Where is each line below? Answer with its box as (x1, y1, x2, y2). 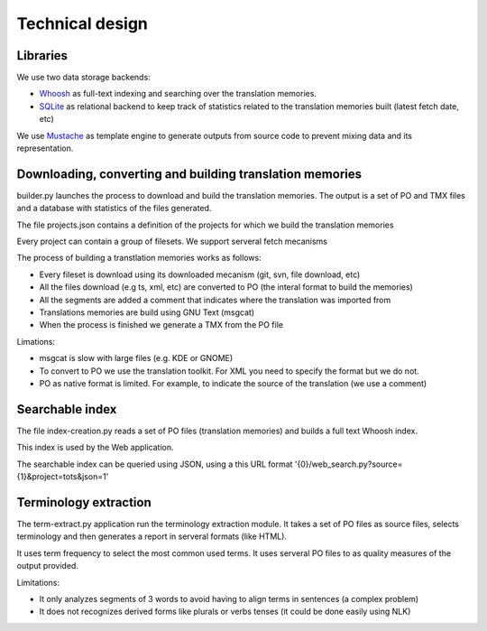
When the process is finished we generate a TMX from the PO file (39, 320, 284, 330)
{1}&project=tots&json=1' (16, 471, 109, 482)
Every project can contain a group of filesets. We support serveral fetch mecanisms (16, 236, 328, 247)
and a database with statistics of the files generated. (16, 203, 212, 214)
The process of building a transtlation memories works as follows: (16, 253, 262, 264)
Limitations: (16, 577, 60, 588)
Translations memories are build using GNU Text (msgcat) (39, 307, 255, 318)
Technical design (16, 14, 149, 33)
